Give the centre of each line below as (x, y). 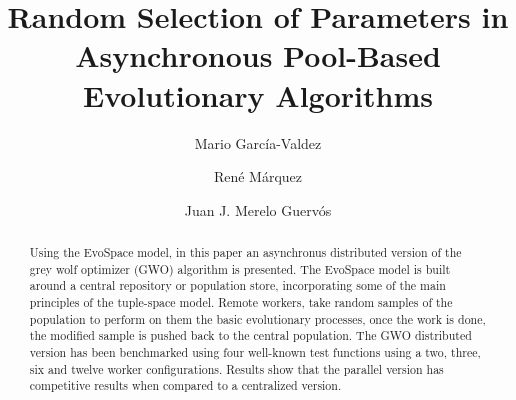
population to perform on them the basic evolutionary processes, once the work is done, (257, 318)
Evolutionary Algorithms (258, 94)
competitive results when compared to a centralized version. (185, 385)
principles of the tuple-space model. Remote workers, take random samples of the (241, 302)
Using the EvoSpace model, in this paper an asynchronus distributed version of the (245, 252)
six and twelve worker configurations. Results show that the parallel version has (236, 368)
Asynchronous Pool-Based (258, 55)
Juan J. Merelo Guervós (258, 209)
